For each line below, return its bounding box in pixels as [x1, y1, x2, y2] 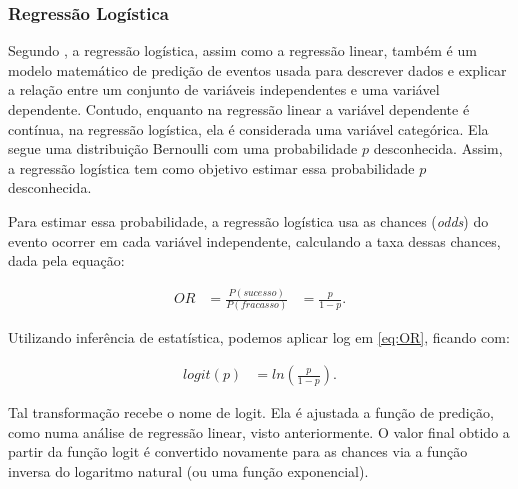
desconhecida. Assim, [373, 138, 503, 159]
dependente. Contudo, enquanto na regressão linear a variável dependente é [8, 99, 470, 119]
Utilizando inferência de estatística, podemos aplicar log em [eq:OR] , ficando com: [8, 327, 510, 348]
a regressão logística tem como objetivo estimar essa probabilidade [8, 157, 415, 178]
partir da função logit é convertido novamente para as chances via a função [8, 441, 468, 462]
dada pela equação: [8, 250, 125, 271]
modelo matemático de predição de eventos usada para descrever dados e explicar [8, 59, 507, 80]
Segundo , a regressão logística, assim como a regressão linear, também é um [8, 40, 477, 61]
